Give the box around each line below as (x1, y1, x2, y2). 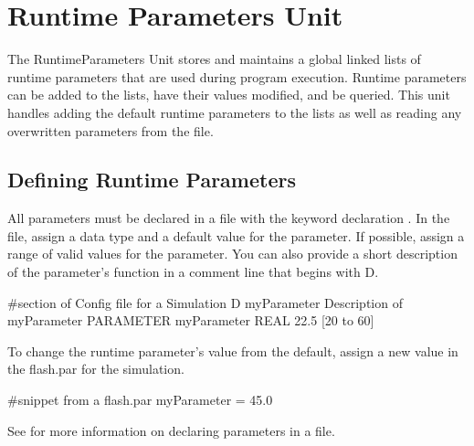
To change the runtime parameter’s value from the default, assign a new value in (7, 341, 458, 360)
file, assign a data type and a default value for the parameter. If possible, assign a (7, 226, 465, 245)
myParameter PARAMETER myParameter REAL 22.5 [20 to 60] (7, 311, 374, 330)
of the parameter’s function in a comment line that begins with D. (7, 262, 379, 281)
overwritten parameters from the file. (7, 121, 214, 140)
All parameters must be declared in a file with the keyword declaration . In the (7, 208, 450, 228)
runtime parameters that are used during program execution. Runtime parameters (7, 67, 467, 86)
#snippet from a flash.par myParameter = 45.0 (7, 390, 273, 409)
